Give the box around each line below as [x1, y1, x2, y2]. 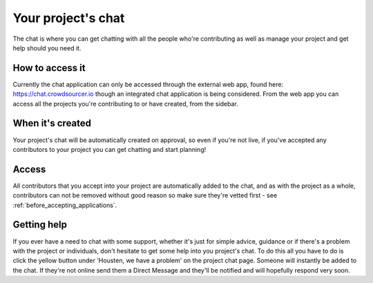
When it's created [12, 117, 92, 129]
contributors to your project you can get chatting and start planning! [12, 145, 207, 153]
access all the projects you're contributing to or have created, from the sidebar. [12, 99, 238, 108]
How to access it [12, 62, 86, 74]
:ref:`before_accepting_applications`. [12, 201, 117, 209]
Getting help [12, 219, 67, 231]
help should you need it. [12, 43, 82, 52]
